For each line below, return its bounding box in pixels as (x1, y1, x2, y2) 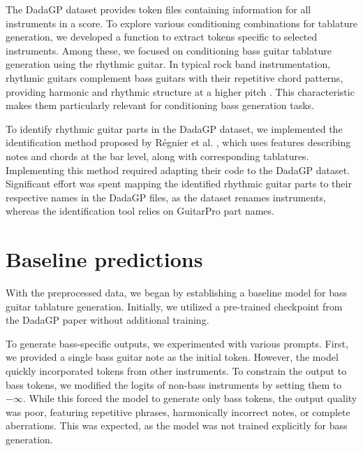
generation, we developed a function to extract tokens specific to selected (6, 29, 318, 44)
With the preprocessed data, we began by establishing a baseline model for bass (6, 285, 348, 300)
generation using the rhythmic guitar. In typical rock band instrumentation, (6, 57, 331, 71)
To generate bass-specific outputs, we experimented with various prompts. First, (6, 336, 348, 350)
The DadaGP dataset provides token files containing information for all (6, 2, 311, 16)
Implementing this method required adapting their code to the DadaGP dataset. (6, 162, 350, 177)
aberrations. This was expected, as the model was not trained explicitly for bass (6, 418, 348, 433)
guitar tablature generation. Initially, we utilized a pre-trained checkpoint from (6, 299, 343, 313)
